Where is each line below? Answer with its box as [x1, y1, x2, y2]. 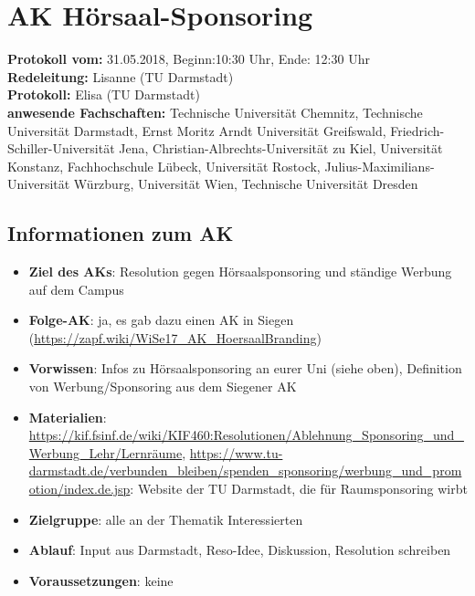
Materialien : [28, 407, 107, 426]
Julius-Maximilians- [324, 156, 435, 175]
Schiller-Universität [7, 139, 115, 158]
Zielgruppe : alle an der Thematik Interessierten [28, 509, 303, 528]
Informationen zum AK [7, 219, 234, 247]
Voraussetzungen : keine [28, 570, 174, 590]
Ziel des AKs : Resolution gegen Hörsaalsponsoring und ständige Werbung [28, 262, 452, 281]
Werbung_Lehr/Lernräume [28, 443, 183, 462]
